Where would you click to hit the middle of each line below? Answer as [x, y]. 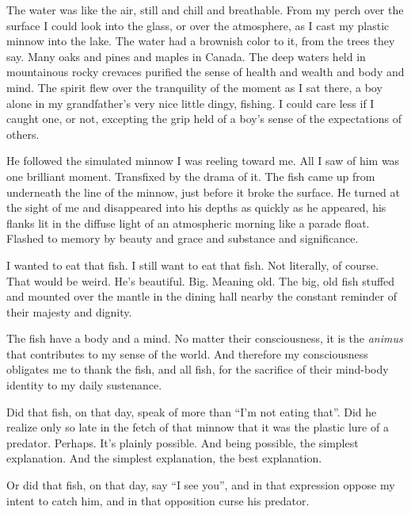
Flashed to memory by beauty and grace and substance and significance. [183, 238]
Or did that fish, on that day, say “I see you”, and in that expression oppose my [201, 485]
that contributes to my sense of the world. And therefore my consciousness [187, 353]
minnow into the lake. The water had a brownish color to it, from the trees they [201, 41]
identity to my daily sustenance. [84, 385]
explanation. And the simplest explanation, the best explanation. [164, 458]
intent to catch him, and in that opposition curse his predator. [158, 500]
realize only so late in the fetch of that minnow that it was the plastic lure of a [198, 427]
